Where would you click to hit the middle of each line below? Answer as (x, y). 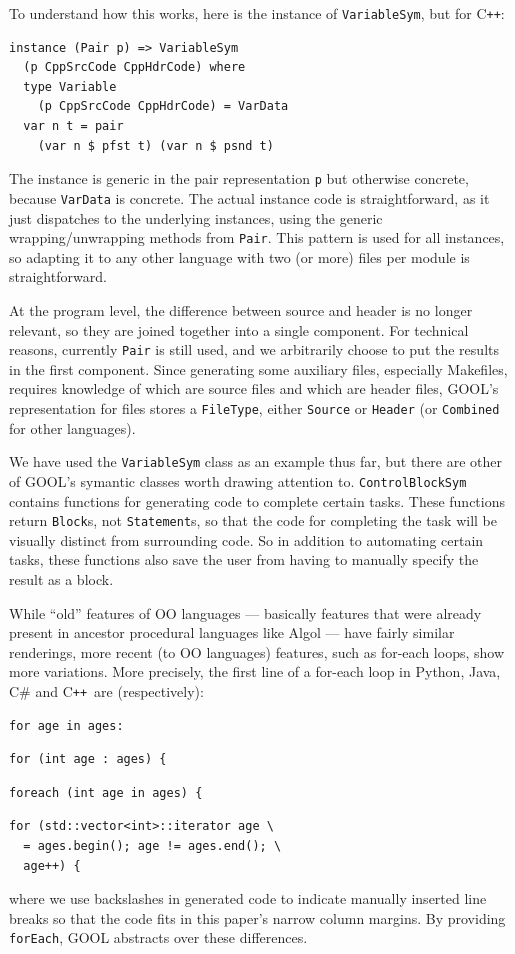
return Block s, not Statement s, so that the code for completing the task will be (253, 520)
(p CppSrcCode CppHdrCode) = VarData (163, 106)
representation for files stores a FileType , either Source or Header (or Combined (254, 408)
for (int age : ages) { (88, 759)
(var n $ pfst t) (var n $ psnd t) (155, 145)
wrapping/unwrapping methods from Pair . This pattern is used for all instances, (257, 237)
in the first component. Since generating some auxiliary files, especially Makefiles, (258, 368)
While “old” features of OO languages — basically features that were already (245, 612)
